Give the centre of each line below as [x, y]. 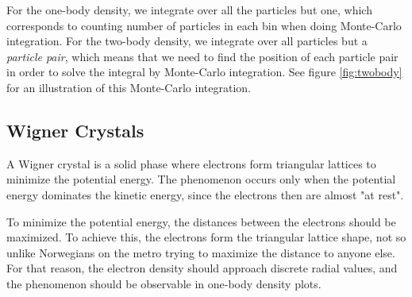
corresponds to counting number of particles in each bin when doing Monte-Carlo [204, 25]
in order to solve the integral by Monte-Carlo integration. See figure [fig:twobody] [204, 72]
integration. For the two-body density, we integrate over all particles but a [187, 41]
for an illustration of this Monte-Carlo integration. [129, 87]
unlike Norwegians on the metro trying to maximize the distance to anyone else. [201, 252]
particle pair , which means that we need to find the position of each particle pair [202, 56]
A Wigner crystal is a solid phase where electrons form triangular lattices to [191, 163]
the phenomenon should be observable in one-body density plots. [164, 283]
